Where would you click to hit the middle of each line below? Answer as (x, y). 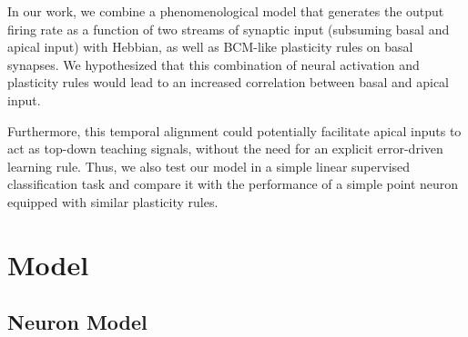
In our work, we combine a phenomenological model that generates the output (226, 11)
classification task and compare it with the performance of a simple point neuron (233, 184)
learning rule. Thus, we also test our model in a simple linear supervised (209, 166)
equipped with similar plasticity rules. (113, 201)
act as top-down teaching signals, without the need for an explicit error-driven (225, 149)
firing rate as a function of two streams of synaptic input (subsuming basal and (229, 29)
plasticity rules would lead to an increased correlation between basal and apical (229, 82)
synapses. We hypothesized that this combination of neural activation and (214, 64)
